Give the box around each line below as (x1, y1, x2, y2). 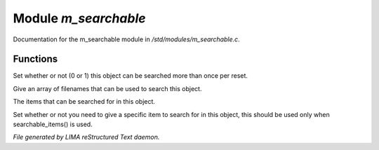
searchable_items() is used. (13, 120, 93, 129)
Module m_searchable (13, 11, 147, 26)
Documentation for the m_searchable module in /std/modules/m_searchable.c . (13, 35, 240, 43)
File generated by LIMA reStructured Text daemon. (13, 133, 160, 142)
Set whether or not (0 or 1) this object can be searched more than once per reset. (13, 71, 248, 80)
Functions (13, 53, 58, 65)
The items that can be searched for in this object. (13, 97, 156, 106)
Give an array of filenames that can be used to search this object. (13, 84, 202, 93)
